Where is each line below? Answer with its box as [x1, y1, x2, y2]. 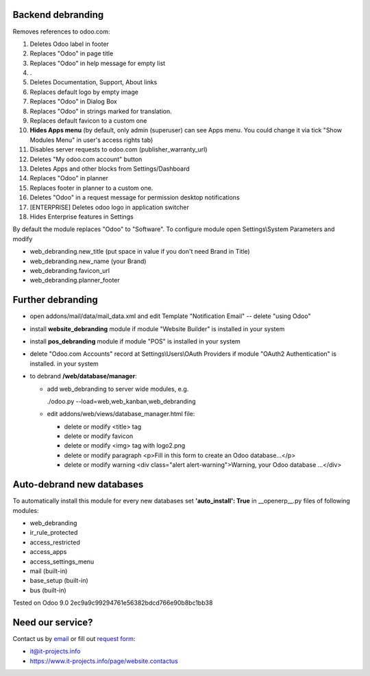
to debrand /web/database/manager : [29, 372, 137, 381]
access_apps [29, 548, 67, 556]
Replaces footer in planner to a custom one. [29, 184, 153, 192]
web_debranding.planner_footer [29, 276, 120, 285]
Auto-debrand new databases [12, 479, 144, 490]
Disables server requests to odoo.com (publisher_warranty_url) [29, 145, 208, 154]
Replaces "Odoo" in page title [29, 49, 114, 58]
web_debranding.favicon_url [29, 266, 110, 274]
